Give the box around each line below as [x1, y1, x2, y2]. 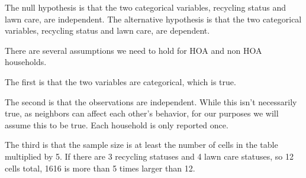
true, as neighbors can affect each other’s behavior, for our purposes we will [5, 107, 279, 119]
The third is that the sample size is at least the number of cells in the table [5, 138, 278, 151]
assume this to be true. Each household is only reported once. [5, 118, 228, 131]
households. [5, 56, 47, 68]
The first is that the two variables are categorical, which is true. [5, 75, 236, 88]
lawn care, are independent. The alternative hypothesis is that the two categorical [5, 12, 302, 25]
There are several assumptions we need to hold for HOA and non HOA [5, 44, 262, 56]
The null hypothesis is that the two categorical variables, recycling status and [5, 1, 286, 13]
